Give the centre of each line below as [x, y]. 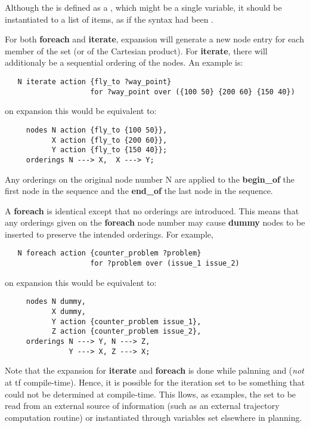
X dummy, [69, 312]
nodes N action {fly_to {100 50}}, [97, 130]
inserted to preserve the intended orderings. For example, [109, 234]
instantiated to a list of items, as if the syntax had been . [109, 19]
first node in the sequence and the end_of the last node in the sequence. [139, 191]
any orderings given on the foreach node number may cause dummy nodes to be [155, 222]
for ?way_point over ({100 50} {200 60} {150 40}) [193, 92]
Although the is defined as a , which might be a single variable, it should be [143, 7]
